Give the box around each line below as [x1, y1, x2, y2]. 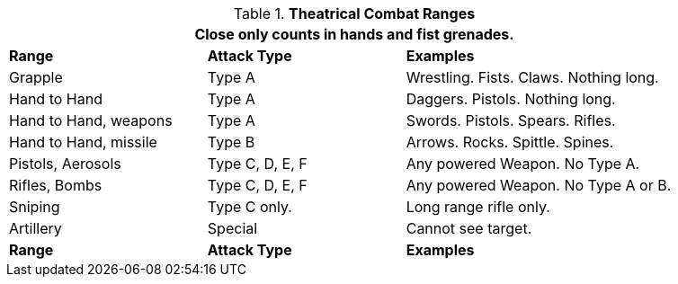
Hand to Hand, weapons [9, 111, 173, 129]
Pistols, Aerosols [9, 155, 121, 173]
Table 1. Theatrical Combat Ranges [233, 4, 476, 22]
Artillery [9, 219, 62, 237]
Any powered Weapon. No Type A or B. [406, 176, 672, 194]
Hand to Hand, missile [9, 133, 157, 151]
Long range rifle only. [406, 198, 550, 216]
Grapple [9, 68, 63, 86]
